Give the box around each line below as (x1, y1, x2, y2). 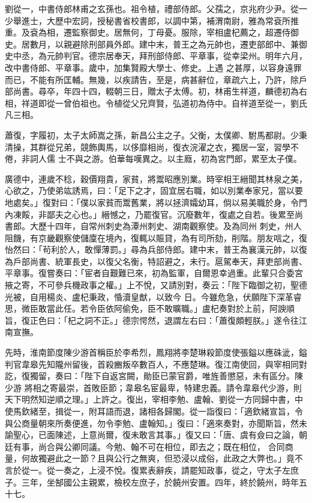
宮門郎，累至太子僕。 (217, 152, 302, 165)
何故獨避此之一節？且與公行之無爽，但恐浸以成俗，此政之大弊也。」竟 (21, 452, 295, 464)
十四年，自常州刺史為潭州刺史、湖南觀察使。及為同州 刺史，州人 (46, 220, 302, 232)
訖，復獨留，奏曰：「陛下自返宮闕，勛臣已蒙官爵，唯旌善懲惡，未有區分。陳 (5, 369, 303, 382)
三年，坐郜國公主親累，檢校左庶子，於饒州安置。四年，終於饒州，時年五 (21, 475, 307, 488)
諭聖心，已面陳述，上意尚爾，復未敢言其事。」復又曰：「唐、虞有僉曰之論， (5, 428, 299, 441)
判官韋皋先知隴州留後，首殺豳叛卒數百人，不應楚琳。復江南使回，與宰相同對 (5, 357, 307, 370)
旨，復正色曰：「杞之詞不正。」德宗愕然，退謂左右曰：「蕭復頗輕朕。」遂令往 (5, 313, 299, 326)
